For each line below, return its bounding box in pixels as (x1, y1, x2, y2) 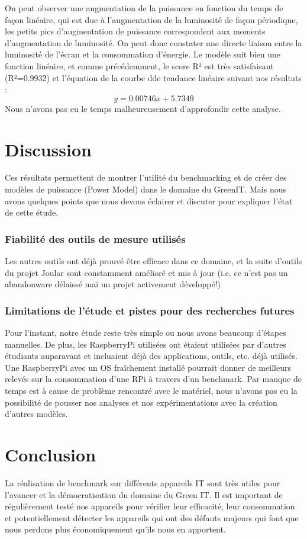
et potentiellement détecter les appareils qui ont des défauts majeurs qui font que (5, 511, 299, 524)
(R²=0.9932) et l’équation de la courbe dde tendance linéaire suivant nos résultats (5, 71, 302, 84)
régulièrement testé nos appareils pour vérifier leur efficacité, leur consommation (5, 500, 295, 512)
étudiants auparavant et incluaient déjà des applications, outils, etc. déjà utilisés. (5, 349, 298, 362)
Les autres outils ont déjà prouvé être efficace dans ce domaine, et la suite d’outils (5, 255, 302, 267)
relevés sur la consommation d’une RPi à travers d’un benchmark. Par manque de (5, 373, 302, 385)
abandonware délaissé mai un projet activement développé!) (5, 278, 221, 290)
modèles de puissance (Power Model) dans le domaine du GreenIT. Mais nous (5, 183, 287, 195)
